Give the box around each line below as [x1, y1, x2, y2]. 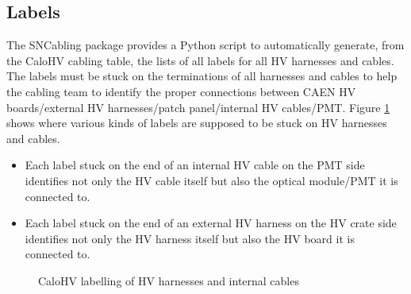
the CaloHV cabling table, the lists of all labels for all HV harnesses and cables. [6, 52, 394, 68]
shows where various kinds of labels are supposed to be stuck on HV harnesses [6, 114, 387, 131]
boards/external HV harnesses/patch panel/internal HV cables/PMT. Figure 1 [6, 99, 390, 115]
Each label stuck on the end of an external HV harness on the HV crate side [25, 215, 397, 231]
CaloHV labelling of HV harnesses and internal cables [38, 272, 299, 288]
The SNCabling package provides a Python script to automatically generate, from [6, 37, 405, 53]
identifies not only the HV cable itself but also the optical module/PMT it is [25, 172, 398, 188]
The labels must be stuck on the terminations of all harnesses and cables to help [6, 68, 398, 84]
